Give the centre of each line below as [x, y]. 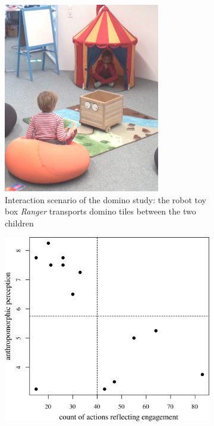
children [19, 223]
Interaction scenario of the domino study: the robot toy [106, 199]
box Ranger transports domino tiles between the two [100, 211]
